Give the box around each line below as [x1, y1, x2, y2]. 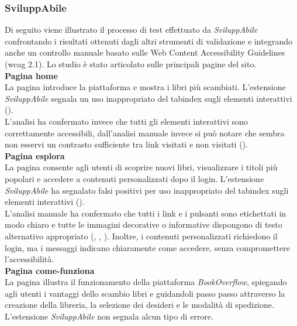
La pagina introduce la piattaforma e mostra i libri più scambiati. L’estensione [5, 81, 286, 93]
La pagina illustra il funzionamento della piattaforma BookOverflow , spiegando [5, 276, 287, 288]
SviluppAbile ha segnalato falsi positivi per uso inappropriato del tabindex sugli [5, 184, 289, 196]
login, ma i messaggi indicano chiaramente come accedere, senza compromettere [5, 241, 290, 253]
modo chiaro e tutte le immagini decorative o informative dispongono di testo [5, 218, 282, 231]
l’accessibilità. [5, 253, 54, 265]
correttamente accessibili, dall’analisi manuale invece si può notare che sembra [5, 126, 285, 139]
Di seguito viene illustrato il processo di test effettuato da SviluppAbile [5, 23, 258, 36]
